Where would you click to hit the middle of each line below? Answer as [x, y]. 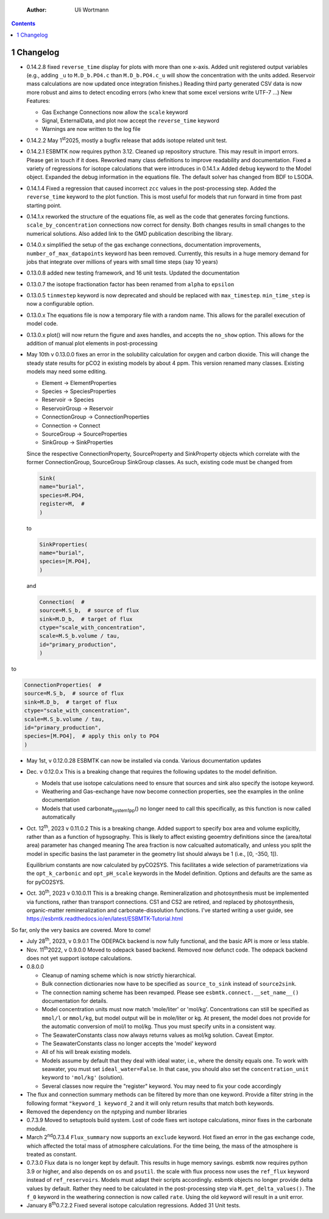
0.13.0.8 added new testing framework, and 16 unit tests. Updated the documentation [133, 273]
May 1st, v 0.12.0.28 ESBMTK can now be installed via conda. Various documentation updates [144, 760]
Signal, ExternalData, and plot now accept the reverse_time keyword [130, 121]
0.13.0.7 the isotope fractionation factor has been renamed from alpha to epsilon [130, 284]
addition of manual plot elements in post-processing [92, 344]
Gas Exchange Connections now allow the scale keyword [115, 112]
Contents [23, 24]
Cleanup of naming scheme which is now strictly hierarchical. [119, 975]
